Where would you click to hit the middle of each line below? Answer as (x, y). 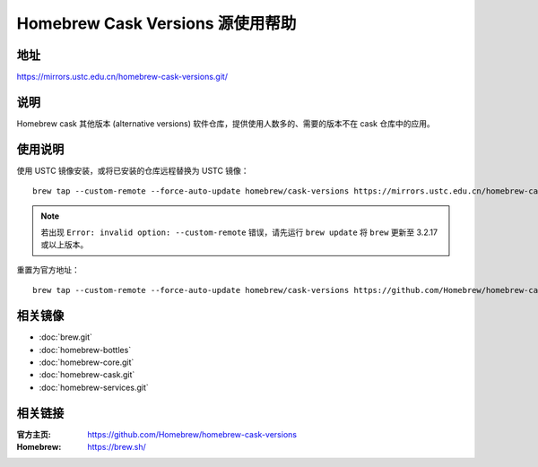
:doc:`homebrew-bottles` (85, 350)
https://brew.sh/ (117, 446)
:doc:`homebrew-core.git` (87, 362)
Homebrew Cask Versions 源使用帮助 (156, 23)
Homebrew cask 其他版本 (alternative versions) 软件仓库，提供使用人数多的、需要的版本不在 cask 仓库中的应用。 (226, 123)
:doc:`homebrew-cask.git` (87, 375)
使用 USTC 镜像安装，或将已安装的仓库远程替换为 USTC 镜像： (133, 170)
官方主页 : (34, 434)
